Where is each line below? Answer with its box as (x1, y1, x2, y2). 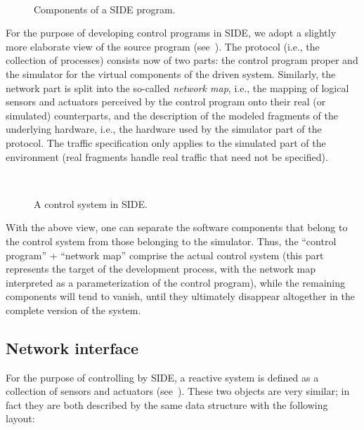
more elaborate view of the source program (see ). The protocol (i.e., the (6, 39, 320, 53)
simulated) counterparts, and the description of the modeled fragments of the (6, 107, 338, 122)
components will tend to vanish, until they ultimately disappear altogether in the (6, 289, 355, 304)
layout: (6, 411, 35, 426)
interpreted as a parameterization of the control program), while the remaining (6, 275, 346, 289)
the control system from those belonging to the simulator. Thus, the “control (6, 233, 337, 248)
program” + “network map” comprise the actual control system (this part (6, 247, 324, 262)
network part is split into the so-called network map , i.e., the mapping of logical (6, 80, 349, 95)
